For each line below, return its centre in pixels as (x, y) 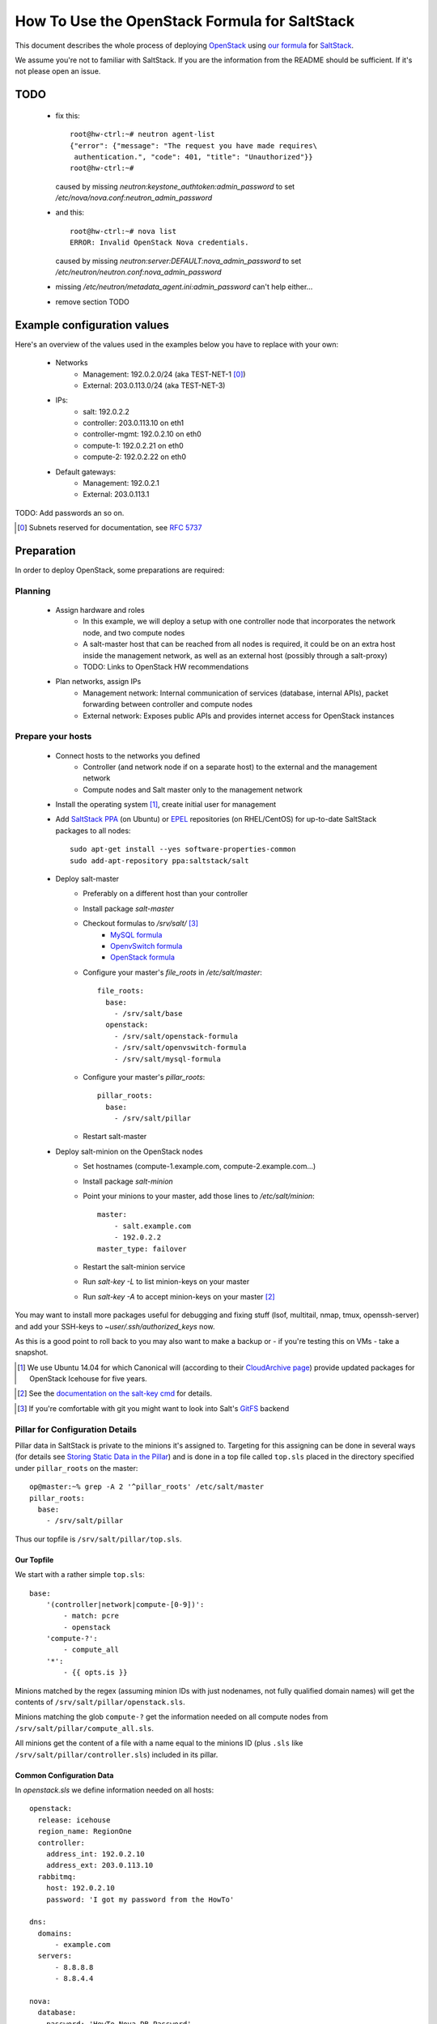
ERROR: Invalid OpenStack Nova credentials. (160, 242)
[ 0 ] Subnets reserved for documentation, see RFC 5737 (110, 528)
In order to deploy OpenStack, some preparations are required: (120, 570)
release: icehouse (74, 1820)
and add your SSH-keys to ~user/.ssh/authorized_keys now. (115, 1326)
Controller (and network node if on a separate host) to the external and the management (230, 767)
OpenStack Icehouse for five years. (88, 1379)
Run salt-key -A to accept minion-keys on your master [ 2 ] (179, 1296)
